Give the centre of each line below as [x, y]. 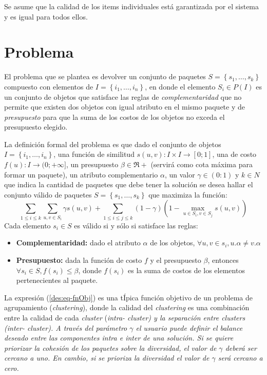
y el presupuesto [176, 260]
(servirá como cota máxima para [202, 164]
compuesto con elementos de [49, 86]
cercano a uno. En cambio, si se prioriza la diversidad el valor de [107, 358]
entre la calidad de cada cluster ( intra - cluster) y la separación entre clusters [125, 317]
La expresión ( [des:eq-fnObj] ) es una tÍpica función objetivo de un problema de [128, 297]
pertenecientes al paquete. [57, 280]
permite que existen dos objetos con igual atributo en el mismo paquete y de [125, 107]
